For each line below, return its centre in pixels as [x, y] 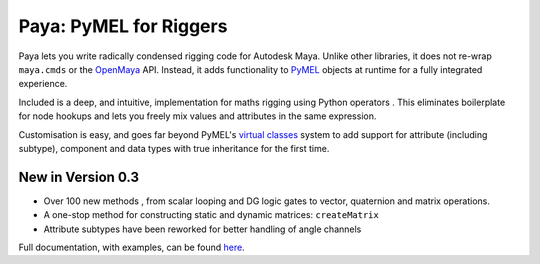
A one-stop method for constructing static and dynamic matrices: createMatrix [211, 215]
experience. [43, 84]
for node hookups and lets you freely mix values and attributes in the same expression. [197, 116]
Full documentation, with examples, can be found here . [131, 247]
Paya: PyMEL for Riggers [123, 26]
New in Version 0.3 [79, 176]
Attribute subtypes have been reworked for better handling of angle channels [202, 229]
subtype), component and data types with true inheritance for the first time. [174, 148]
